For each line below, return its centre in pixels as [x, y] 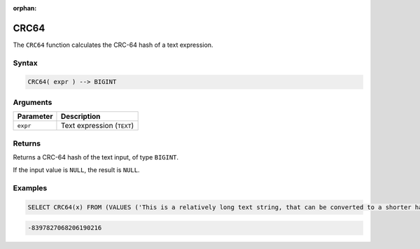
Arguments [33, 102]
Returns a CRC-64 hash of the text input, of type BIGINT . [96, 157]
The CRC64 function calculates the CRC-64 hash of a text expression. [113, 45]
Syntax [25, 63]
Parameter [35, 117]
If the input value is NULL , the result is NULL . [76, 170]
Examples [30, 188]
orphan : [25, 8]
